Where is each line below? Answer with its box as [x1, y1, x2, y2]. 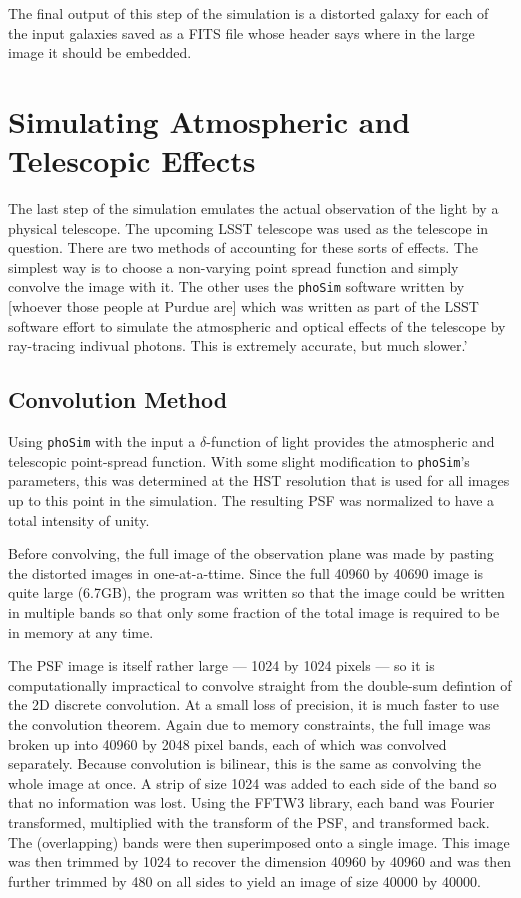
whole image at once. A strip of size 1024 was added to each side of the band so [8, 772, 497, 793]
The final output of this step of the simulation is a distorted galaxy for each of [8, 3, 489, 23]
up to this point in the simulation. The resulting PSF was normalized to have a [8, 490, 495, 511]
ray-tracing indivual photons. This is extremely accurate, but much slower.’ [8, 335, 468, 356]
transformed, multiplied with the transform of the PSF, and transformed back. [8, 811, 490, 832]
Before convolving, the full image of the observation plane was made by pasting [8, 543, 494, 564]
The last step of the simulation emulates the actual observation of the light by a [8, 198, 499, 219]
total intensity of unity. [8, 509, 150, 530]
